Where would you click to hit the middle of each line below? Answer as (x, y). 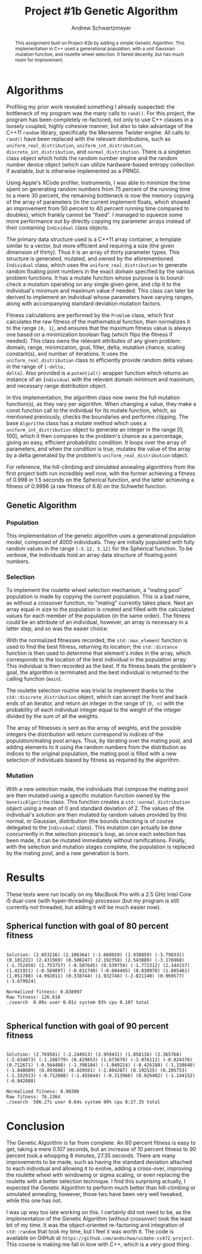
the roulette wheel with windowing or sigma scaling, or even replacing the (98, 1175)
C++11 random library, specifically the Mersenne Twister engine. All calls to (98, 133)
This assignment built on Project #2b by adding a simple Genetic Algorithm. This (100, 43)
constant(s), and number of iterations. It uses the (67, 354)
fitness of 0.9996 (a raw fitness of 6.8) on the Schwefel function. (87, 486)
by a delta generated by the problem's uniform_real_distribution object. (97, 455)
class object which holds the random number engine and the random (92, 158)
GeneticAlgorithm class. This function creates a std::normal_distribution (98, 802)
